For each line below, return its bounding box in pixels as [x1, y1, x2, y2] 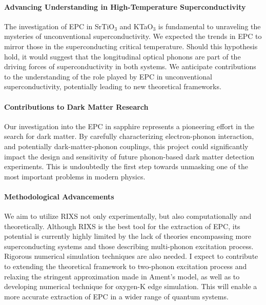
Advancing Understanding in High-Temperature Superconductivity [4, 1, 246, 12]
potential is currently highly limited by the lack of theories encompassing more [4, 231, 251, 241]
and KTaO [119, 21, 153, 31]
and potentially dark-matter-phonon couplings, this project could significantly [4, 140, 249, 151]
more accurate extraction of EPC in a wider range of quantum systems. [4, 291, 229, 301]
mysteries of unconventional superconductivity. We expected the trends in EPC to [4, 31, 262, 42]
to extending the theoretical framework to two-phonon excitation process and [4, 261, 247, 272]
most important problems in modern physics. [4, 171, 146, 181]
